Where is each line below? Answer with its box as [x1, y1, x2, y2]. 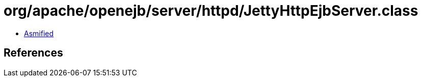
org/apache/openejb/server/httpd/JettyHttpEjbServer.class [4, 2, 418, 19]
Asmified [24, 29, 54, 38]
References [4, 46, 63, 60]
